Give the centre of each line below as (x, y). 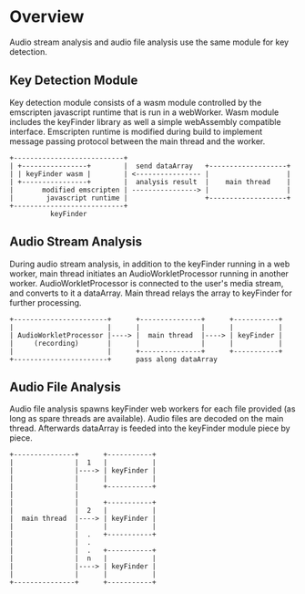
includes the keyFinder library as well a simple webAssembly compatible (145, 121)
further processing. (46, 302)
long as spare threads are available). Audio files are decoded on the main (147, 419)
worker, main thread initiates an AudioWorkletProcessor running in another (149, 273)
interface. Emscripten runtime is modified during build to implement (136, 131)
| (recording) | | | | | (146, 343)
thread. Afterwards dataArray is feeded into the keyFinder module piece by (150, 428)
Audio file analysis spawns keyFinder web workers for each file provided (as (152, 409)
